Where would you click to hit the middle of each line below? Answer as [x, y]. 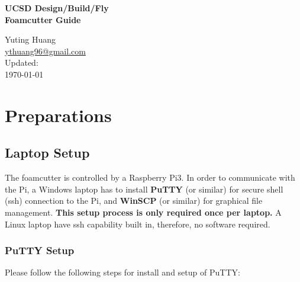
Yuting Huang [30, 39]
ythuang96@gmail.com [45, 51]
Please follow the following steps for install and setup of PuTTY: [122, 272]
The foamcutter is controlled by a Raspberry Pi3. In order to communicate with [150, 177]
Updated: [22, 63]
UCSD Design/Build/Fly [57, 8]
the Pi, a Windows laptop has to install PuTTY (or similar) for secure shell [144, 189]
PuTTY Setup [40, 250]
